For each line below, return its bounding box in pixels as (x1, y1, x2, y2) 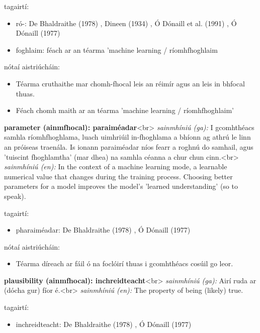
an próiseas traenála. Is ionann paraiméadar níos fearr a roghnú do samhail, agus (4, 141, 253, 152)
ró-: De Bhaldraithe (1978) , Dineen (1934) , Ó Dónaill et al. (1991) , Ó (16, 18, 237, 28)
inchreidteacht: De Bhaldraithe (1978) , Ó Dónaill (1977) (16, 318, 192, 329)
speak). (4, 190, 26, 201)
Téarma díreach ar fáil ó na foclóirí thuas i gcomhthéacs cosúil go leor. (16, 258, 233, 269)
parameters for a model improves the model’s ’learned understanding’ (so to (4, 181, 238, 191)
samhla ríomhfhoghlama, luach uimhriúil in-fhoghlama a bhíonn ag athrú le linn (4, 132, 251, 142)
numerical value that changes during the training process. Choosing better (4, 171, 233, 181)
